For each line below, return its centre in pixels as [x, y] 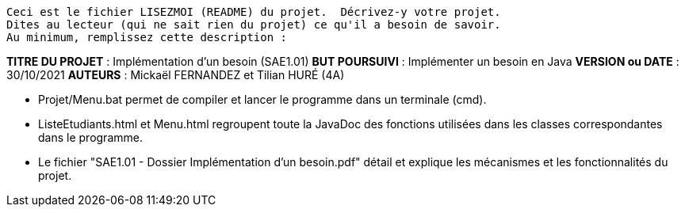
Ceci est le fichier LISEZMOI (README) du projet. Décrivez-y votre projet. [254, 12]
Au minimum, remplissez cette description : [147, 37]
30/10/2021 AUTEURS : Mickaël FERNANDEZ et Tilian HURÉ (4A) [176, 75]
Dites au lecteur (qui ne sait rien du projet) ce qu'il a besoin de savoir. [254, 25]
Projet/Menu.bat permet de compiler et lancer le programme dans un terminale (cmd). [262, 99]
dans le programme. [90, 137]
